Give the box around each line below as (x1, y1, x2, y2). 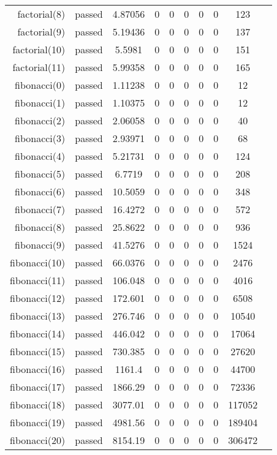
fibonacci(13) (10, 309, 66, 323)
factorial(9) (17, 24, 66, 39)
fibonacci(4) (15, 149, 66, 163)
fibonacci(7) (15, 202, 66, 216)
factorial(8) (17, 7, 66, 21)
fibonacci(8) (15, 220, 66, 234)
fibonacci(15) (10, 344, 66, 358)
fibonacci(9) (15, 238, 66, 252)
